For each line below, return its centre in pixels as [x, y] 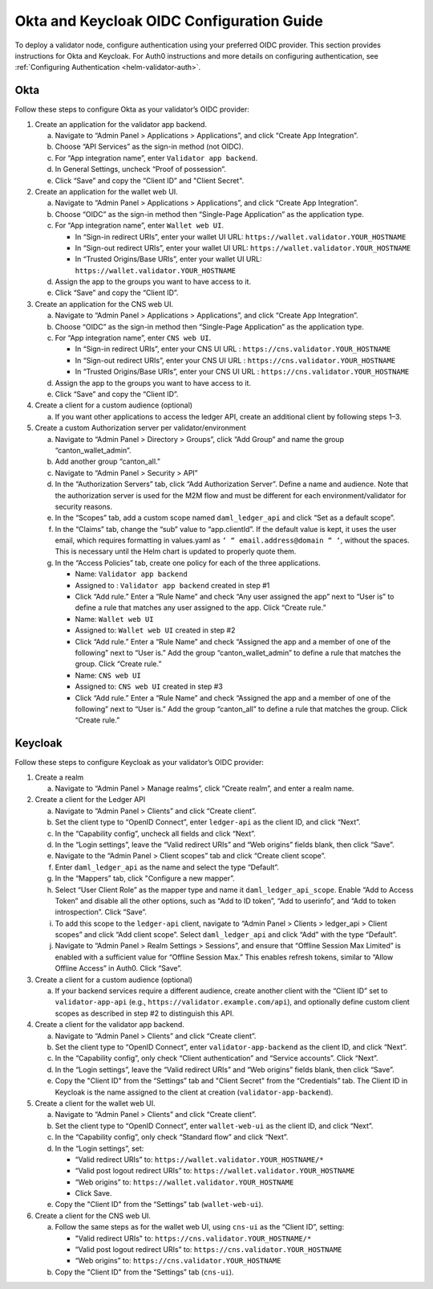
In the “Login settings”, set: [99, 1148]
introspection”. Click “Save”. [101, 912]
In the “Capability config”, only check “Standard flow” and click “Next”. [172, 1137]
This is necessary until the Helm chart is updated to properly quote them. [176, 551]
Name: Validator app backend [131, 574]
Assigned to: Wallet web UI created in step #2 [155, 630]
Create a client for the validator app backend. [109, 1025]
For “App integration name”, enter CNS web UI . [133, 338]
